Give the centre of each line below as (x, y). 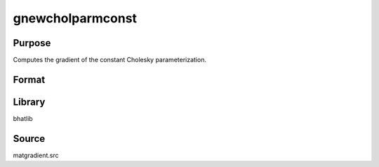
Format (29, 79)
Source (29, 139)
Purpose (32, 43)
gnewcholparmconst (75, 18)
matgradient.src (36, 155)
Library (29, 102)
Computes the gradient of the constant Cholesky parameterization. (110, 60)
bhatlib (23, 118)
